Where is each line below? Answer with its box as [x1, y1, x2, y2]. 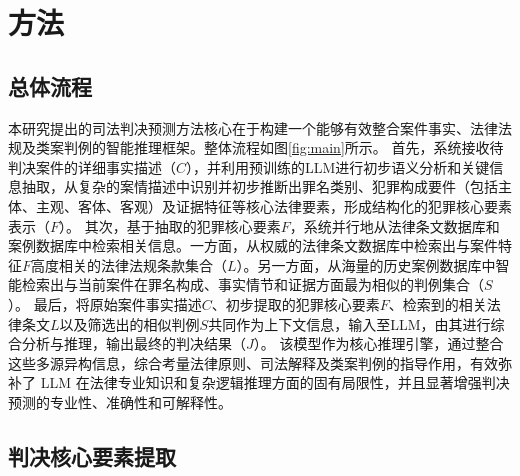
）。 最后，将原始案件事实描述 [8, 293, 202, 314]
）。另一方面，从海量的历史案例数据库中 [236, 254, 496, 275]
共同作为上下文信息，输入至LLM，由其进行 [208, 313, 491, 334]
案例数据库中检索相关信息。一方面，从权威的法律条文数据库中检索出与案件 [8, 235, 498, 256]
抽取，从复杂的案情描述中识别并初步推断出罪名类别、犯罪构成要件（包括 [21, 176, 498, 197]
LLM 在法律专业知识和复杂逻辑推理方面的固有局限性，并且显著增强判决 [40, 372, 510, 393]
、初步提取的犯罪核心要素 [211, 293, 380, 314]
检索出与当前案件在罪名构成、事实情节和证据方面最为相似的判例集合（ [21, 274, 484, 295]
